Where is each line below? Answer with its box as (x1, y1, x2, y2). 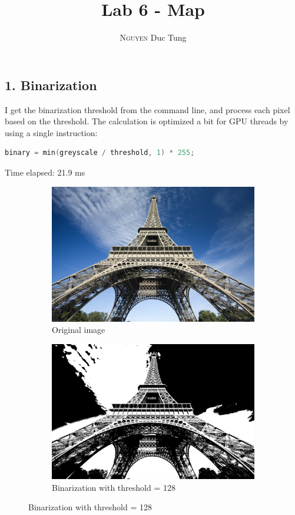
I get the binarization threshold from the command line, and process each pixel (5, 103, 290, 115)
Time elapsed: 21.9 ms (5, 166, 85, 178)
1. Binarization (5, 75, 97, 94)
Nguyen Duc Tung (120, 31, 187, 44)
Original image (52, 323, 105, 336)
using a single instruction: (5, 126, 98, 138)
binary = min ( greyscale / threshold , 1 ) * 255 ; (5, 148, 195, 157)
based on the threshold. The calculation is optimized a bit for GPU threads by (5, 115, 289, 127)
